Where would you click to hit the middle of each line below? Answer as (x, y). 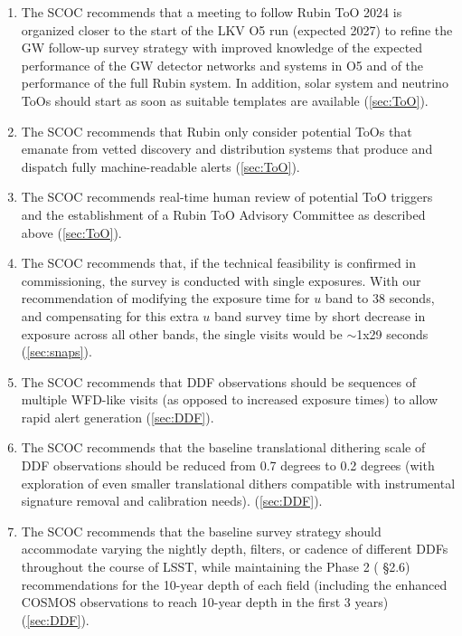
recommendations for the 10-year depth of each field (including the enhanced (234, 584)
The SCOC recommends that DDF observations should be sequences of (219, 381)
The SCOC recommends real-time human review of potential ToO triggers (227, 197)
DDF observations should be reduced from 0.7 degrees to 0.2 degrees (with (228, 465)
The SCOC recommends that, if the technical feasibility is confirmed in (219, 263)
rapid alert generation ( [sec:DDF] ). (118, 417)
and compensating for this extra (110, 315)
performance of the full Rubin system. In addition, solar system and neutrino (235, 83)
